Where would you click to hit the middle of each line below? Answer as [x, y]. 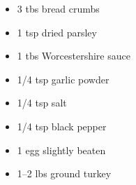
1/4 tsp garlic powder [63, 79]
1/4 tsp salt [42, 103]
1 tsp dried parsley [57, 32]
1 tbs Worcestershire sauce [74, 56]
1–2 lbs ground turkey [64, 173]
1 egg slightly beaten [61, 150]
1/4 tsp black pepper [62, 126]
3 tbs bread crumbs [58, 8]
